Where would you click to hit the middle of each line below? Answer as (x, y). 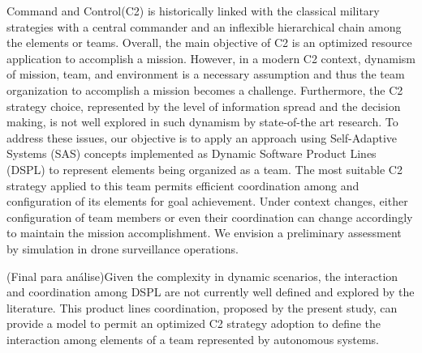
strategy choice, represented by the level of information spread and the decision (204, 106)
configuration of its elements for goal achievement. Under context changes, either (207, 201)
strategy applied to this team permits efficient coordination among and (183, 185)
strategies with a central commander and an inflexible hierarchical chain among (204, 26)
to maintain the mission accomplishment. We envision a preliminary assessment (204, 233)
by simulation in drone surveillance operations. (123, 248)
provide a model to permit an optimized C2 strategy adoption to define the (194, 323)
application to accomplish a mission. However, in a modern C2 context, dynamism (211, 58)
